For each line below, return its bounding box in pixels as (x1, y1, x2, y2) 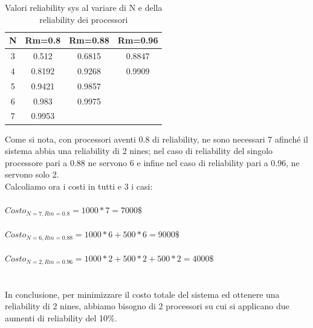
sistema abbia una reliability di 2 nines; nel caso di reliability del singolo (5, 144, 273, 157)
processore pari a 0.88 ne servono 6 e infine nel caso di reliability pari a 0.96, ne (5, 156, 300, 169)
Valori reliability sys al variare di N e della (5, 1, 163, 13)
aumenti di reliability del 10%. (5, 311, 117, 324)
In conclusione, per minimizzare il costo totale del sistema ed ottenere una (5, 288, 280, 300)
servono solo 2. (5, 168, 59, 181)
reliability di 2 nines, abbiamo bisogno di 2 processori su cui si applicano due (5, 300, 289, 312)
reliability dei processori (39, 13, 128, 25)
